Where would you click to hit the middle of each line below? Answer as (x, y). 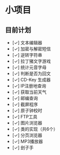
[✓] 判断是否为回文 (31, 74)
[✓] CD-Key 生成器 (31, 80)
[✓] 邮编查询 (25, 98)
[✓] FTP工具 (25, 117)
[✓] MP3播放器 (28, 141)
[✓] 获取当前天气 (29, 92)
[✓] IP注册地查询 (29, 86)
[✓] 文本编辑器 (27, 43)
